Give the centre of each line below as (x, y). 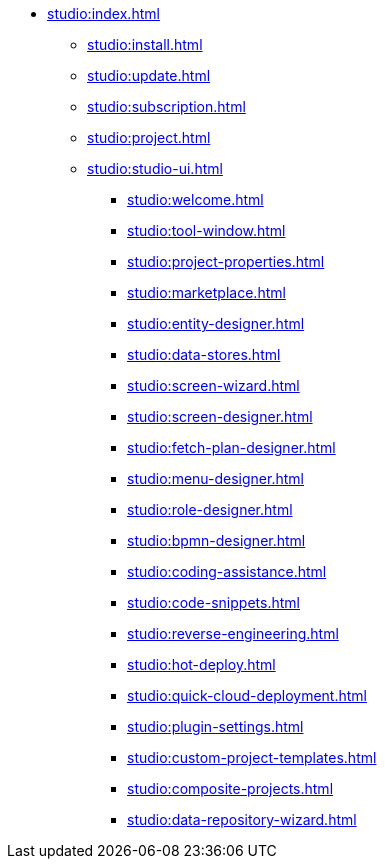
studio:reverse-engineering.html (233, 633)
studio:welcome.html (195, 199)
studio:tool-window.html (206, 230)
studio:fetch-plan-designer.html (231, 447)
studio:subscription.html (166, 106)
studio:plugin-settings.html (215, 726)
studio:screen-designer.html (220, 416)
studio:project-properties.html (226, 261)
